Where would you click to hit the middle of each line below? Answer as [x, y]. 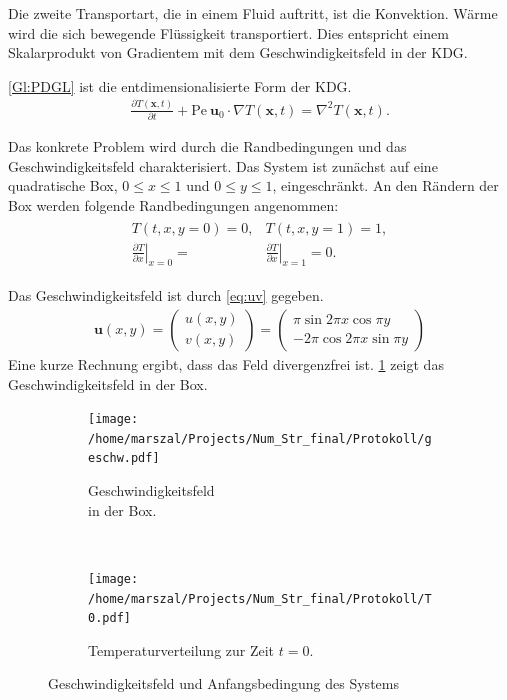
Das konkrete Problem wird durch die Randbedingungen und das [207, 146]
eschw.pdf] [124, 458]
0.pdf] [109, 618]
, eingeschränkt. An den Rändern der [385, 185]
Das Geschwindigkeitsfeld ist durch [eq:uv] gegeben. [166, 295]
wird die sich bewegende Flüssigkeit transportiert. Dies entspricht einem [228, 32]
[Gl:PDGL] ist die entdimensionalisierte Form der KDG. [180, 85]
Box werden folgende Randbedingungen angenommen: [173, 204]
